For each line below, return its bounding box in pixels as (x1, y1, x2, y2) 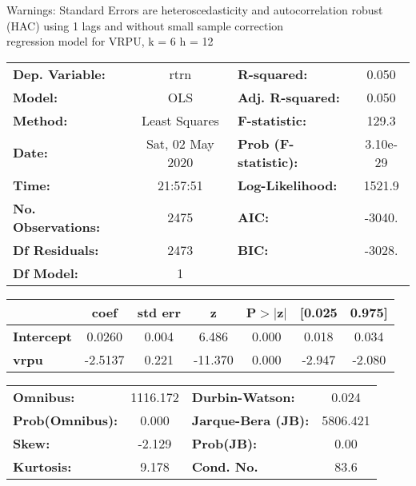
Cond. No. (191, 456, 258, 476)
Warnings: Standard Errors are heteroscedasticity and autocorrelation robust (6, 2, 383, 18)
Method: (13, 110, 68, 129)
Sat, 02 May (146, 133, 214, 153)
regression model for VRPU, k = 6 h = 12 (6, 33, 214, 50)
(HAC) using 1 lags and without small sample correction (6, 17, 284, 34)
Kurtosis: (13, 456, 72, 476)
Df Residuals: (13, 240, 99, 259)
